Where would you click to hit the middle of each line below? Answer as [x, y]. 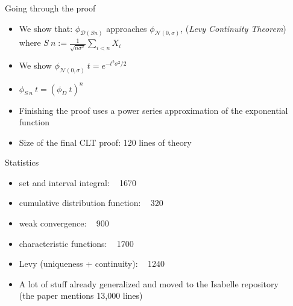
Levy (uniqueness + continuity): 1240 [92, 264]
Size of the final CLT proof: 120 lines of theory [105, 142]
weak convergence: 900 [64, 223]
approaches [127, 28]
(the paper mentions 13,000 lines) [81, 295]
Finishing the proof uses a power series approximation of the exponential [153, 110]
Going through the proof [50, 8]
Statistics [22, 162]
